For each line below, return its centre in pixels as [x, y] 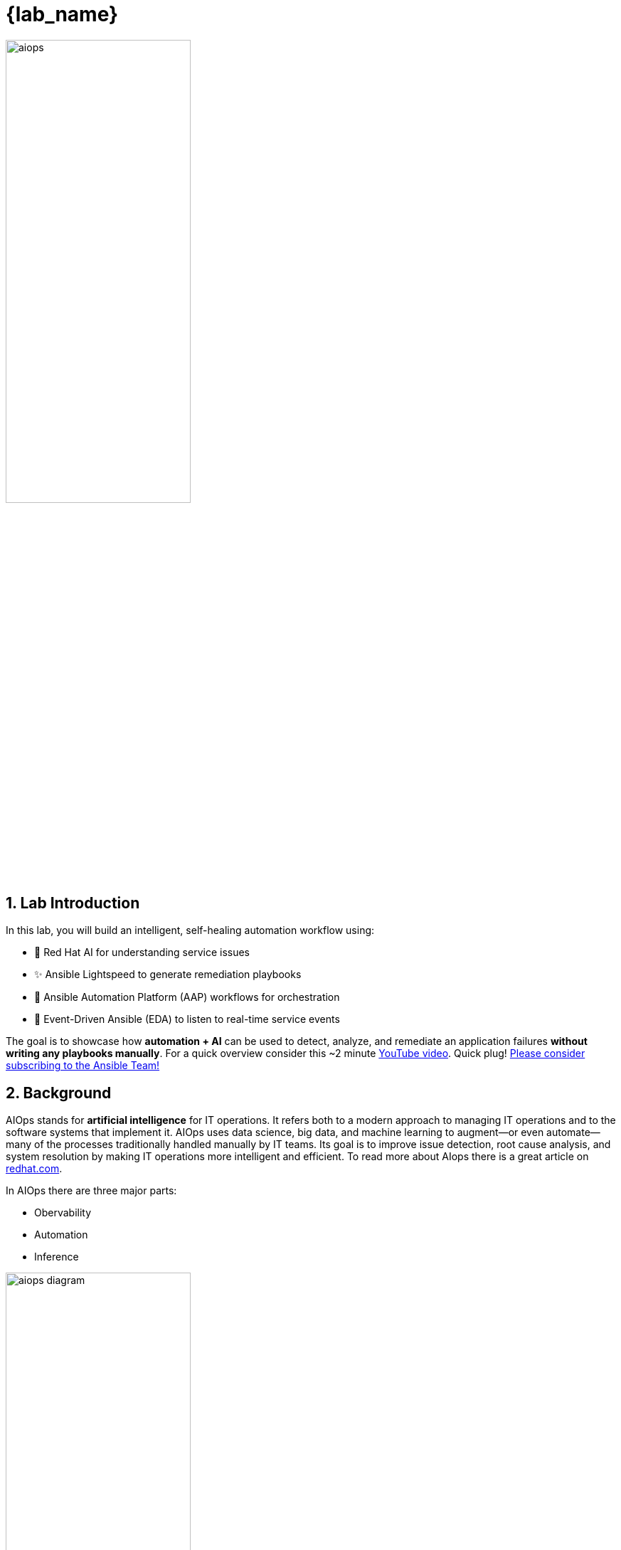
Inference [57, 1257]
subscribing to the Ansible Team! [83, 1066]
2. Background [59, 1093]
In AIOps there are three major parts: [91, 1191]
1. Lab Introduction [73, 903]
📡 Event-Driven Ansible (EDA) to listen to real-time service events [187, 1019]
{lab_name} [62, 14]
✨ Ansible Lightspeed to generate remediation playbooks [168, 975]
